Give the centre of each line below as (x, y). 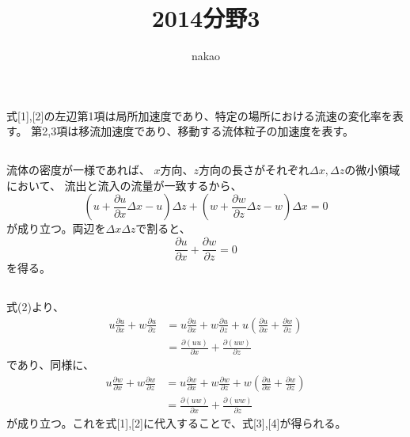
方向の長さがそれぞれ (254, 170)
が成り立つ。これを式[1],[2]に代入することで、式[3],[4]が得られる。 (177, 422)
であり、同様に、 (50, 365)
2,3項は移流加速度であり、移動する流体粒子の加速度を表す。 (198, 131)
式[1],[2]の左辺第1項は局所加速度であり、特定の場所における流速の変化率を (199, 115)
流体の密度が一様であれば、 (78, 170)
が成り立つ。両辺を (56, 228)
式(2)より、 (36, 307)
